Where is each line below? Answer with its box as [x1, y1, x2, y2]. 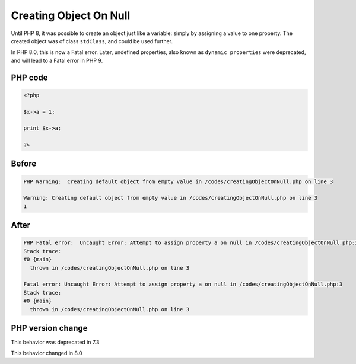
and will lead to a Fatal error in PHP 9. [11, 57, 103, 64]
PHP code [11, 72, 48, 82]
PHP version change [11, 323, 88, 333]
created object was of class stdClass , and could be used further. [11, 37, 173, 44]
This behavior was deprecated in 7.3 [11, 339, 100, 346]
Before [11, 159, 37, 169]
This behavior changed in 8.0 [11, 350, 82, 357]
